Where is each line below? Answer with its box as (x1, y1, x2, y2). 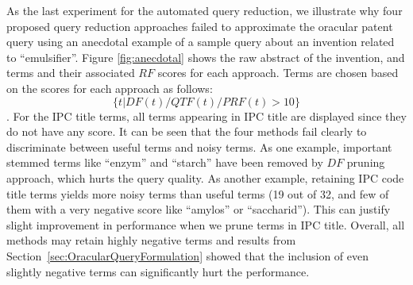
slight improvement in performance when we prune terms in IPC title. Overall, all (6, 216, 405, 233)
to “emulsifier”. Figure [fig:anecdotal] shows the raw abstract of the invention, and (6, 48, 405, 65)
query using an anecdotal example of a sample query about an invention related (6, 33, 395, 50)
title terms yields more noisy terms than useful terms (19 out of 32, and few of (6, 185, 389, 202)
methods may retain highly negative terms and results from (6, 232, 296, 248)
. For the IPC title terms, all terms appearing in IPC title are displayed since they (6, 107, 407, 124)
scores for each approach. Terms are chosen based (157, 64, 399, 81)
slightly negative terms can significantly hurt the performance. (6, 263, 310, 279)
